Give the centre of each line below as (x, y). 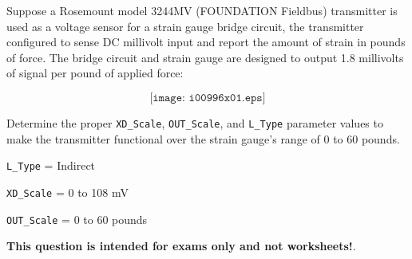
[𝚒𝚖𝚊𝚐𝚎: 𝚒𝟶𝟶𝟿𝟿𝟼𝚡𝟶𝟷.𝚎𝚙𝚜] (208, 98)
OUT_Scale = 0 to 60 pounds (77, 219)
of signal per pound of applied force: (95, 73)
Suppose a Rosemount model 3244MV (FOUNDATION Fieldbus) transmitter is (202, 10)
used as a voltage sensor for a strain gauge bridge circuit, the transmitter (185, 26)
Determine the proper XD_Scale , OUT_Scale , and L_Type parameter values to (195, 122)
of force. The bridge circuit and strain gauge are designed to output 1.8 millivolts (205, 57)
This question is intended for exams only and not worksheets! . (181, 246)
